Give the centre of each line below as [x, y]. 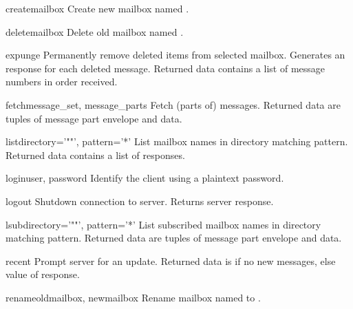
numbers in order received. [62, 82]
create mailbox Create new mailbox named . [97, 8]
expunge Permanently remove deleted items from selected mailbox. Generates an [175, 55]
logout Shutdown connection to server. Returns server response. [140, 201]
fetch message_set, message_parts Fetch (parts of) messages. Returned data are [173, 104]
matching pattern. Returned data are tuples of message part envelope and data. [174, 238]
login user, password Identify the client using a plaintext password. [145, 178]
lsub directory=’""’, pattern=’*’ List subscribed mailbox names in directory [163, 224]
